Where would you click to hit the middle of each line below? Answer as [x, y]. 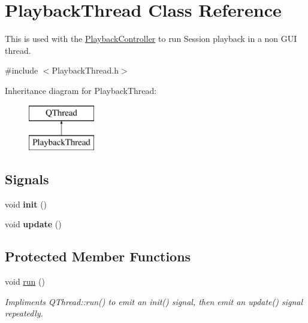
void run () [25, 281]
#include [22, 70]
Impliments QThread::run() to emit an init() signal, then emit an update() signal [154, 301]
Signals [27, 179]
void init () [26, 204]
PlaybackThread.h [85, 70]
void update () [33, 224]
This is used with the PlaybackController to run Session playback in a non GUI [151, 39]
